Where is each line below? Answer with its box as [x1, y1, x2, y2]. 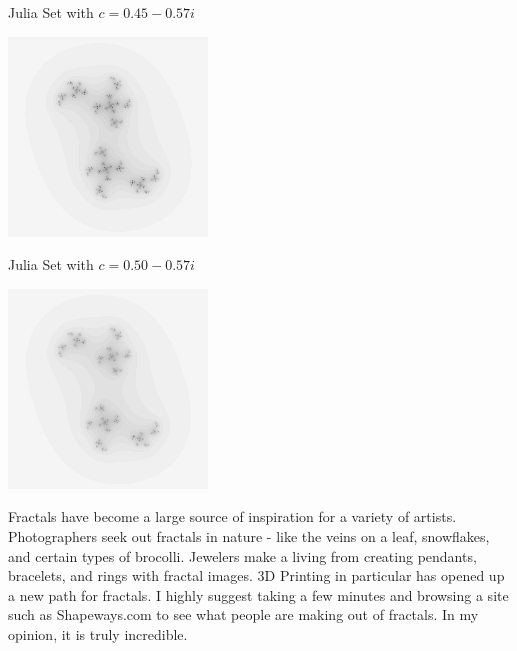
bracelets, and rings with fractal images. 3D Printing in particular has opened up [8, 565, 505, 586]
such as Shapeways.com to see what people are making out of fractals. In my [8, 604, 479, 625]
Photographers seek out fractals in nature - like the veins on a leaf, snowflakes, [8, 525, 490, 546]
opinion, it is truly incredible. [8, 623, 188, 644]
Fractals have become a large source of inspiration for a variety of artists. [8, 506, 457, 527]
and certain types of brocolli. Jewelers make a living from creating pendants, [8, 545, 477, 566]
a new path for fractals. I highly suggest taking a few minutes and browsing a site [8, 584, 509, 605]
